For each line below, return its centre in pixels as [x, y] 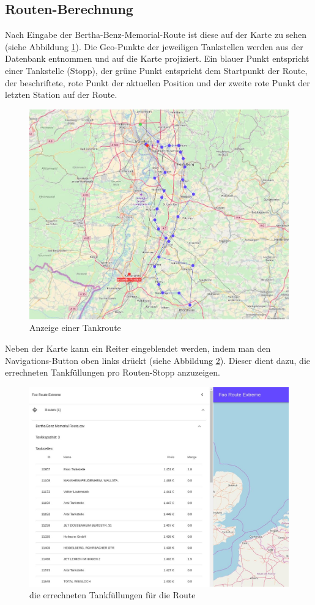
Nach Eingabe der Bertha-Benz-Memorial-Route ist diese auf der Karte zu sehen [156, 35]
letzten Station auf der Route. [61, 95]
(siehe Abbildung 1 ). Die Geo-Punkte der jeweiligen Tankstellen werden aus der [154, 46]
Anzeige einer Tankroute [75, 328]
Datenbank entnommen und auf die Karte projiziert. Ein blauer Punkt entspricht [157, 58]
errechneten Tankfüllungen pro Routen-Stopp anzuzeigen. [113, 372]
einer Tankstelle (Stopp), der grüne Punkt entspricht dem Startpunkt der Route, [156, 70]
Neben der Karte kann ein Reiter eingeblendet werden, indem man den [138, 348]
